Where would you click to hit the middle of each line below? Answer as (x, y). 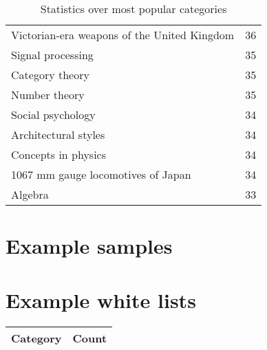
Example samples (89, 246)
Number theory (48, 95)
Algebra (30, 194)
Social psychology (53, 114)
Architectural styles (58, 134)
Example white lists (101, 299)
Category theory (50, 75)
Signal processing (52, 55)
